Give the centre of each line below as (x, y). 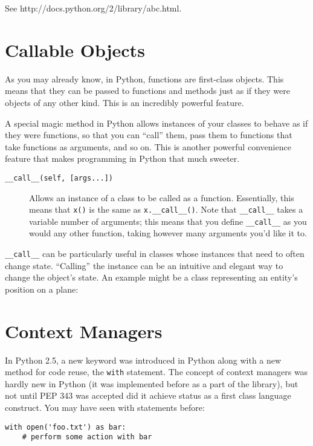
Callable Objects (75, 49)
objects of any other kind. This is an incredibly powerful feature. (124, 102)
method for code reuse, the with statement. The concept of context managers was (156, 372)
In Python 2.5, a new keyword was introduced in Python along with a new (143, 360)
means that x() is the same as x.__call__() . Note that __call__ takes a (166, 209)
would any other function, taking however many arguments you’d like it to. (168, 233)
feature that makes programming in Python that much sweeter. (122, 158)
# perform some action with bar (87, 437)
